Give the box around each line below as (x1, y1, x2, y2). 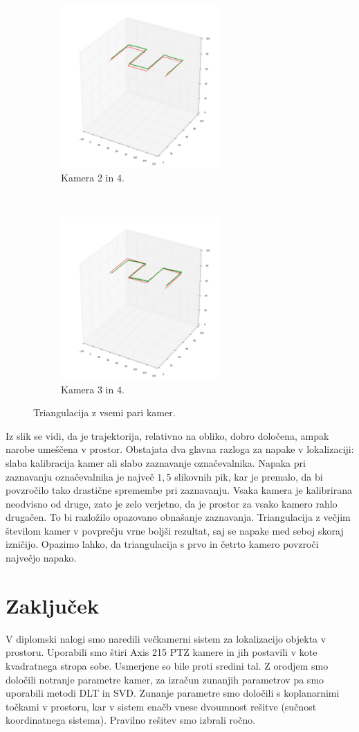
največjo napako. (6, 551, 77, 565)
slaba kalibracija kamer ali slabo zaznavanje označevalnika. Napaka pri (6, 455, 306, 470)
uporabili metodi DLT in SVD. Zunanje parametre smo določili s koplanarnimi (6, 686, 340, 700)
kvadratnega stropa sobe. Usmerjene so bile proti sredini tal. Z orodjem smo (6, 658, 329, 672)
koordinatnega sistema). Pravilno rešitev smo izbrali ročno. (6, 713, 256, 727)
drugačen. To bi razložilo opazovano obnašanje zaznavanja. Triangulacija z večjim (6, 510, 351, 524)
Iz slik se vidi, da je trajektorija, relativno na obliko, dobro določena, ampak (6, 428, 329, 443)
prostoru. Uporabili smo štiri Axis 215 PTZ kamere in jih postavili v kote (6, 645, 317, 659)
